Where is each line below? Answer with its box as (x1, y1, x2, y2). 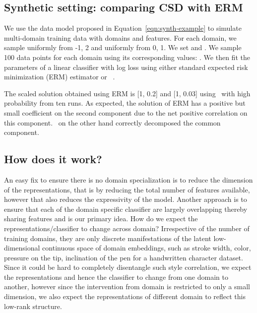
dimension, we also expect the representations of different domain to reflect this (4, 291, 246, 302)
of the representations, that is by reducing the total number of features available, (4, 184, 250, 194)
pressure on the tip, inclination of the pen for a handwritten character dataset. (4, 252, 243, 262)
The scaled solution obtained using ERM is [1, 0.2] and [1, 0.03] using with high (4, 88, 251, 98)
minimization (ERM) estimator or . (4, 71, 115, 82)
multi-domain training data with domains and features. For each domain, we (4, 32, 237, 43)
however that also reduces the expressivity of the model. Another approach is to (4, 194, 247, 204)
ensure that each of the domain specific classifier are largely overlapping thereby (4, 203, 248, 214)
